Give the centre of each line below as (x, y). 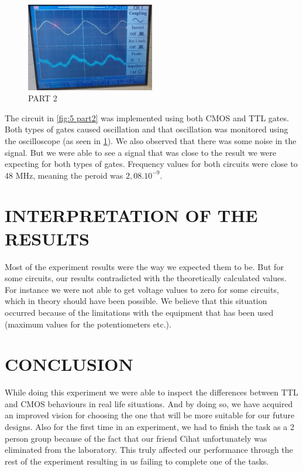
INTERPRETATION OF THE (131, 215)
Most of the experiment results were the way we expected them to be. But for (144, 266)
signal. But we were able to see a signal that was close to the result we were (141, 152)
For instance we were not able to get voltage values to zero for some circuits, (142, 289)
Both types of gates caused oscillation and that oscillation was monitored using (147, 129)
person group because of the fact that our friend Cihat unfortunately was (136, 438)
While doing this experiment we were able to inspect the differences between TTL (151, 392)
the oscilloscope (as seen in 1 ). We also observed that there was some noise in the (151, 140)
